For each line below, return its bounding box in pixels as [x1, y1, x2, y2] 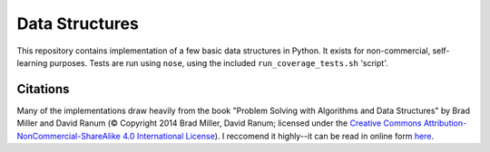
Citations [16, 81, 70, 97]
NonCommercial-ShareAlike [16, 130, 122, 141]
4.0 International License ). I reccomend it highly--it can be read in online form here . [122, 130, 435, 141]
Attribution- [423, 118, 467, 128]
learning [16, 57, 48, 68]
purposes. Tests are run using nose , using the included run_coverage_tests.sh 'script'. [49, 57, 389, 68]
